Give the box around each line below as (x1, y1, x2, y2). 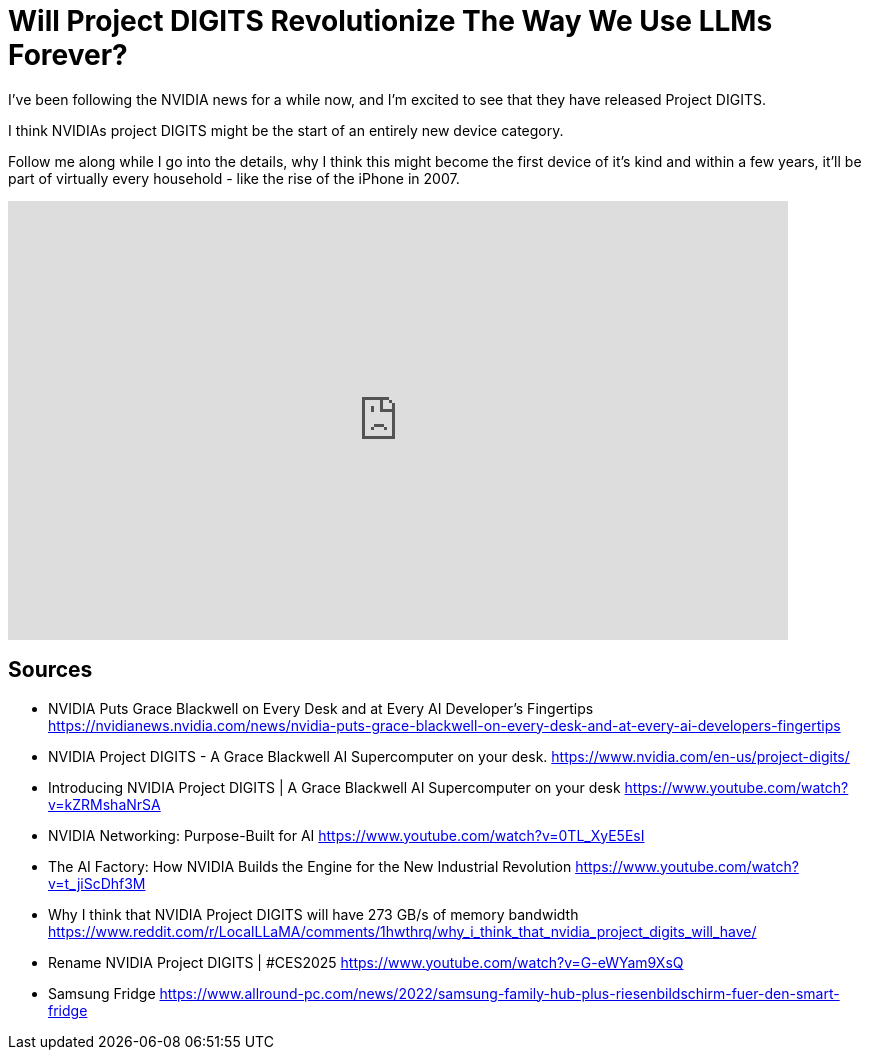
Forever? (8, 38, 128, 72)
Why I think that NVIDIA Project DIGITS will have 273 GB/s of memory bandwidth (48, 905, 579, 923)
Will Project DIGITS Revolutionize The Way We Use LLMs (8, 4, 773, 38)
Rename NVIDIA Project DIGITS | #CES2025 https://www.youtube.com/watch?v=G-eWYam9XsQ (48, 953, 684, 971)
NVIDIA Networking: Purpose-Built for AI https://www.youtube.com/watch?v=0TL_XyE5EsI (48, 826, 645, 844)
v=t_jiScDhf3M (48, 874, 146, 892)
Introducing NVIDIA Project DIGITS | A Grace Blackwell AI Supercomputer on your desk (48, 778, 621, 796)
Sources (8, 657, 93, 683)
